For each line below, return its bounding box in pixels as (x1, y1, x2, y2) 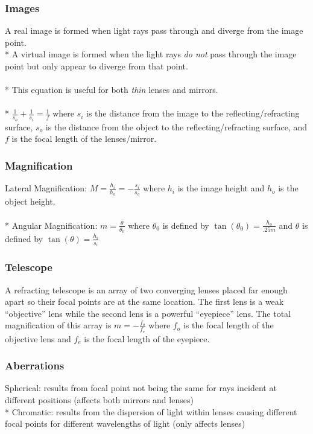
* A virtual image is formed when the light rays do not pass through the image (5, 48, 297, 60)
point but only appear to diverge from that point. (5, 60, 188, 72)
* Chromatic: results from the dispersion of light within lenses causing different (5, 405, 297, 418)
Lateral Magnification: (5, 182, 87, 194)
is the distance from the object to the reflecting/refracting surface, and (45, 120, 308, 133)
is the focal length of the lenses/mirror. (11, 132, 157, 145)
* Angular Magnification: (5, 219, 98, 231)
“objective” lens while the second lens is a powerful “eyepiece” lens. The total (5, 307, 291, 319)
